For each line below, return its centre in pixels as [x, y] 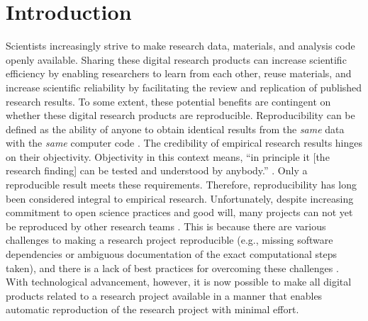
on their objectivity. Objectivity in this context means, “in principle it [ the [168, 156]
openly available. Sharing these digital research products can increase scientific [176, 59]
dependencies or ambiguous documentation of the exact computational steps [172, 254]
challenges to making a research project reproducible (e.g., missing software [169, 240]
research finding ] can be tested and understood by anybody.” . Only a [157, 170]
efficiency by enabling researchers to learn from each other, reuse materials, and [179, 73]
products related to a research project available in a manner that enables [164, 295]
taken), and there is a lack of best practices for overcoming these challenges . [172, 267]
